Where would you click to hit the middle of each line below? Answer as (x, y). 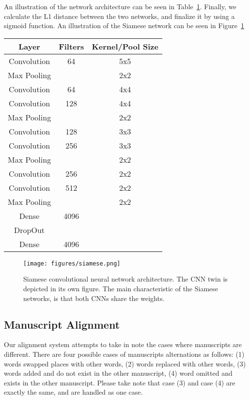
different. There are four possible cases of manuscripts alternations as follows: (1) (124, 354)
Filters (71, 46)
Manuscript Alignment (62, 324)
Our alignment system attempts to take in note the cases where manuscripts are (123, 344)
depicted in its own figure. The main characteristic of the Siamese (121, 289)
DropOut (30, 230)
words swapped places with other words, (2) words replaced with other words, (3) (125, 363)
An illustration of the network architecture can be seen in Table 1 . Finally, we (120, 6)
